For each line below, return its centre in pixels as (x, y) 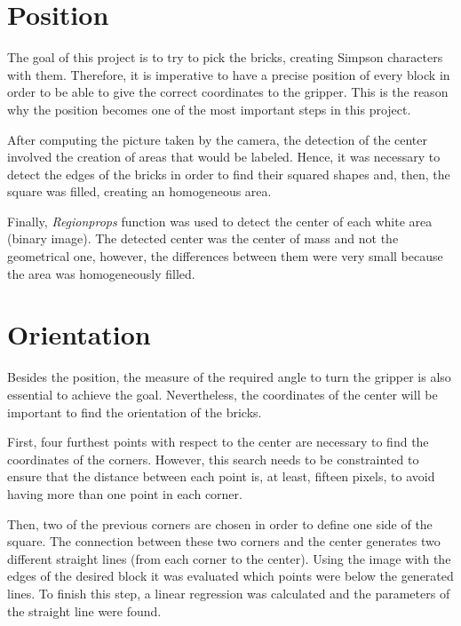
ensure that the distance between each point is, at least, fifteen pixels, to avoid (221, 476)
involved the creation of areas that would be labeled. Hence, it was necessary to (224, 157)
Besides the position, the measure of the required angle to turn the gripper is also (229, 377)
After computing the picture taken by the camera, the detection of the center (218, 139)
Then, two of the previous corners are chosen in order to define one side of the (220, 523)
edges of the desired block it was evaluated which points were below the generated (230, 576)
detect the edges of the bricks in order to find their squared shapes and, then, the (229, 174)
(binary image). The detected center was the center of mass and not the (203, 238)
